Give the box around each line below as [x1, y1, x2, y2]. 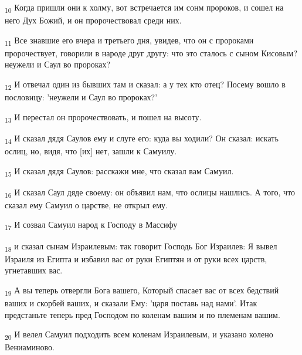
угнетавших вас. [5, 264, 63, 276]
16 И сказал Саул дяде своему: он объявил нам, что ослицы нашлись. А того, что [5, 185, 296, 200]
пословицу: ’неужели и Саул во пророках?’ [5, 91, 158, 103]
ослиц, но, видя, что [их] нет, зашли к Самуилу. [5, 145, 177, 157]
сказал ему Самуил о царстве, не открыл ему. [5, 198, 168, 211]
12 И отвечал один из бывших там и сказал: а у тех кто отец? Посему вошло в [5, 78, 286, 92]
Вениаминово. [5, 341, 55, 353]
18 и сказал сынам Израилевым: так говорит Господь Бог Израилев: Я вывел [5, 239, 277, 253]
